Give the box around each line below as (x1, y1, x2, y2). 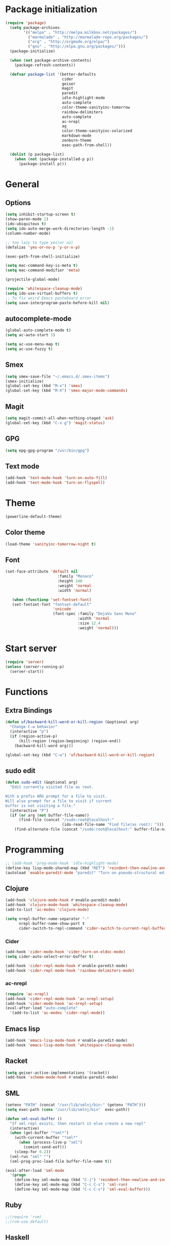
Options (5, 199, 31, 207)
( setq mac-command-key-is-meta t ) (5, 263, 78, 268)
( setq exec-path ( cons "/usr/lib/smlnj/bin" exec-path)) (5, 1107, 130, 1112)
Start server (5, 643, 57, 654)
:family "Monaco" (57, 574, 94, 579)
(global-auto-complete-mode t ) (5, 328, 71, 333)
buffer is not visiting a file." (5, 803, 76, 808)
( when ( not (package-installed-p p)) (14, 156, 94, 162)
